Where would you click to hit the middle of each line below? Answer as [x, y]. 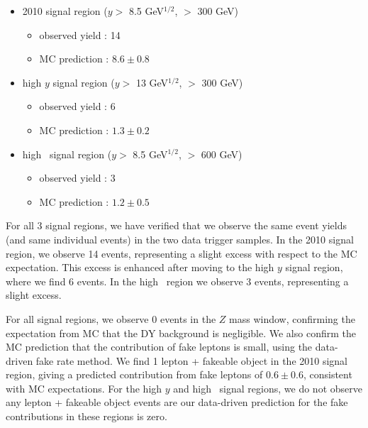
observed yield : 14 [80, 34]
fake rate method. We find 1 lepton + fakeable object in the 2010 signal [192, 360]
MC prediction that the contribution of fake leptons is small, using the [159, 347]
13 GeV [152, 82]
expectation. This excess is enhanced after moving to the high [140, 267]
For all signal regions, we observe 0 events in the [111, 318]
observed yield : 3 [77, 178]
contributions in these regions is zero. [87, 416]
